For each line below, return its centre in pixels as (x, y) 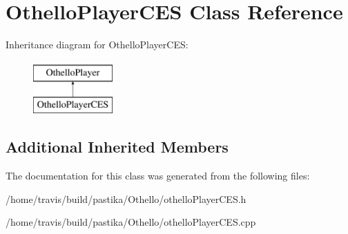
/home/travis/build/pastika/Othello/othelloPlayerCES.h (126, 198)
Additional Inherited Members (117, 147)
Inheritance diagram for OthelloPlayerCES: (97, 45)
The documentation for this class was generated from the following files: (158, 176)
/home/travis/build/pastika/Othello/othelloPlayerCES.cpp (131, 222)
